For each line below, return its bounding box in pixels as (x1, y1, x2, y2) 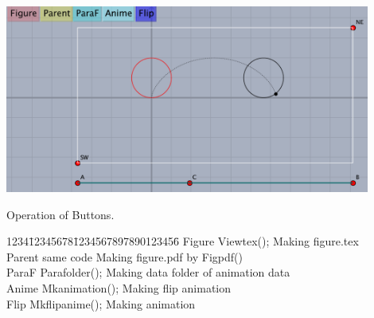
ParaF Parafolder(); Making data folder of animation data (6, 264, 290, 281)
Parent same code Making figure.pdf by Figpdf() (6, 248, 243, 265)
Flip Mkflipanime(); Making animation (6, 295, 196, 312)
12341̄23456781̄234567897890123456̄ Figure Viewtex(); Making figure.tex (6, 233, 359, 249)
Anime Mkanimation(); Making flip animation (6, 279, 232, 296)
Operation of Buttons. (6, 206, 115, 222)
